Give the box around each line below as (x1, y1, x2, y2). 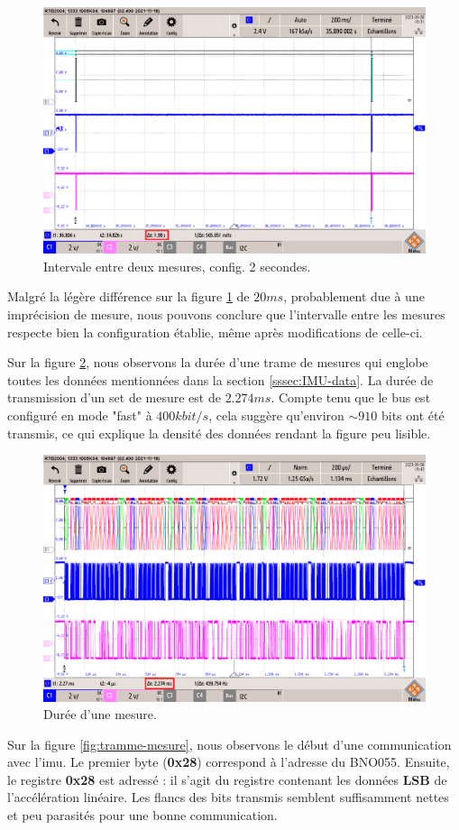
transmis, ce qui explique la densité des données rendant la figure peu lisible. (7, 423, 431, 442)
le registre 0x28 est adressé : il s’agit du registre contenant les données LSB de (7, 770, 447, 788)
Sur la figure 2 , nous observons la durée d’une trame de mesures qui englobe (7, 353, 428, 372)
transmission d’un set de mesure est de (7, 388, 221, 407)
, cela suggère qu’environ (208, 406, 344, 425)
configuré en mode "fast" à (7, 406, 152, 425)
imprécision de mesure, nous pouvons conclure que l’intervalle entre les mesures (7, 305, 445, 324)
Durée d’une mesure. (43, 705, 157, 724)
